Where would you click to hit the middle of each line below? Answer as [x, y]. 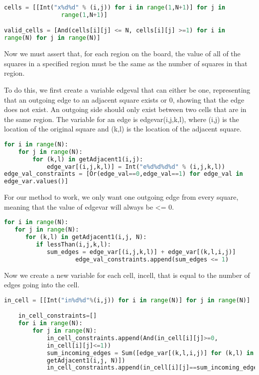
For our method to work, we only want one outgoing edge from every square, [121, 197]
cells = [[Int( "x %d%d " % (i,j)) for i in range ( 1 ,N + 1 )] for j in [115, 7]
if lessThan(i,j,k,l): [73, 244]
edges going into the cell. [42, 285]
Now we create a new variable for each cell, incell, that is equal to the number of [127, 275]
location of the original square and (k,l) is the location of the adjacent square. [123, 129]
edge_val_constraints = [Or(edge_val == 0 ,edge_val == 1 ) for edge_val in [124, 174]
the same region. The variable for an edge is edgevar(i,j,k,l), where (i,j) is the [122, 119]
